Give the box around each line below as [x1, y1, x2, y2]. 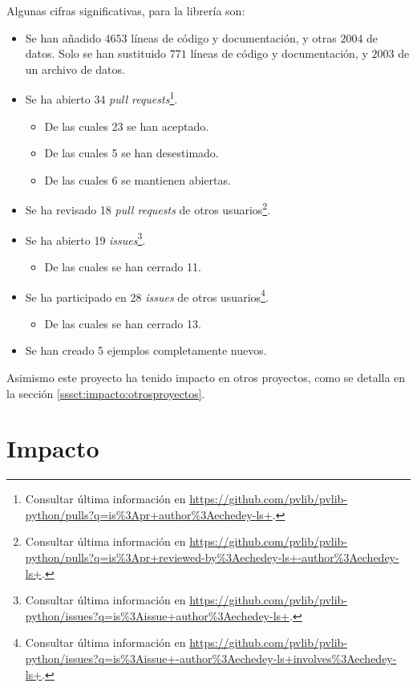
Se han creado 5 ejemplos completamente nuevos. [25, 342, 267, 359]
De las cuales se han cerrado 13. [44, 315, 201, 331]
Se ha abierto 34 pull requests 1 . [25, 88, 178, 108]
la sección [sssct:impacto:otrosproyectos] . [6, 384, 205, 401]
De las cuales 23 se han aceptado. [44, 117, 209, 134]
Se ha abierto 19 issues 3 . [25, 229, 146, 248]
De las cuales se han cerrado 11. [44, 258, 201, 274]
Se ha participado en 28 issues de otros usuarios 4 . [25, 286, 269, 305]
